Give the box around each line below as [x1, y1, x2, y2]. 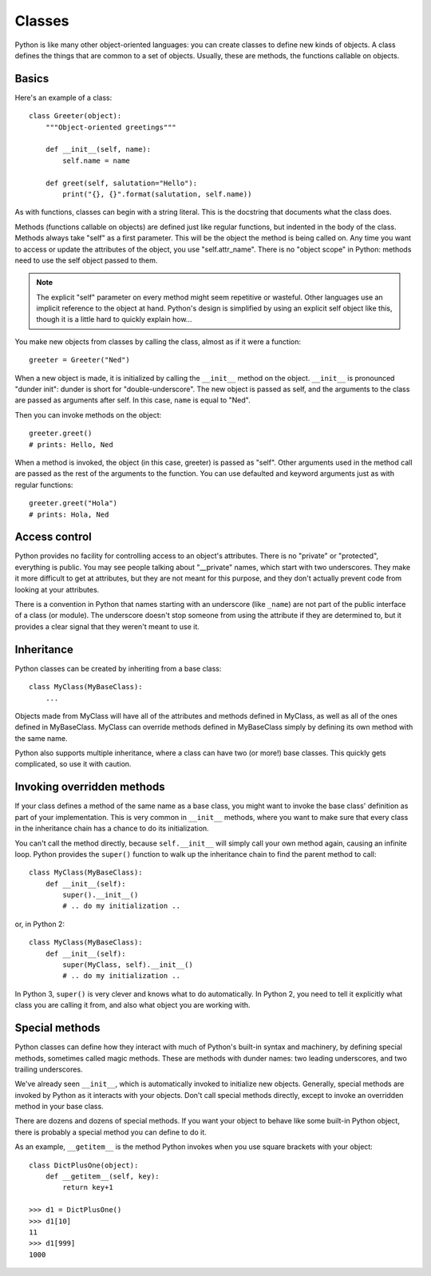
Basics [14, 72, 49, 85]
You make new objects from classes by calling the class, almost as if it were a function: [14, 336, 301, 347]
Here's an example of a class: [14, 93, 113, 102]
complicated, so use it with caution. [14, 759, 132, 769]
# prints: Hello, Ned [29, 440, 113, 449]
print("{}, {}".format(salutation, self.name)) [62, 189, 252, 199]
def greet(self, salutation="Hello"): [45, 178, 198, 188]
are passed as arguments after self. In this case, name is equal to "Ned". [14, 395, 251, 405]
